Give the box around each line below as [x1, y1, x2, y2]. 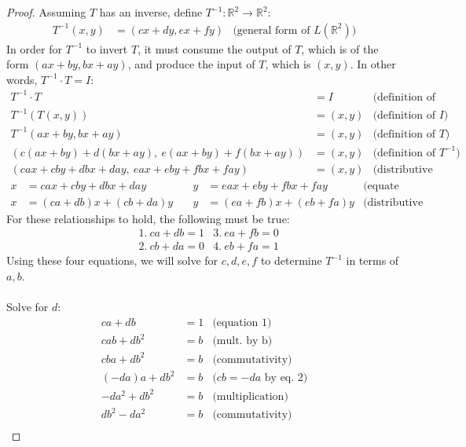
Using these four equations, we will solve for [6, 252, 218, 269]
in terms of [346, 252, 399, 269]
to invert [86, 40, 128, 57]
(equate [363, 180, 399, 192]
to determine [260, 252, 322, 269]
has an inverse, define [99, 4, 203, 20]
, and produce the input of [127, 56, 255, 72]
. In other [350, 56, 396, 72]
